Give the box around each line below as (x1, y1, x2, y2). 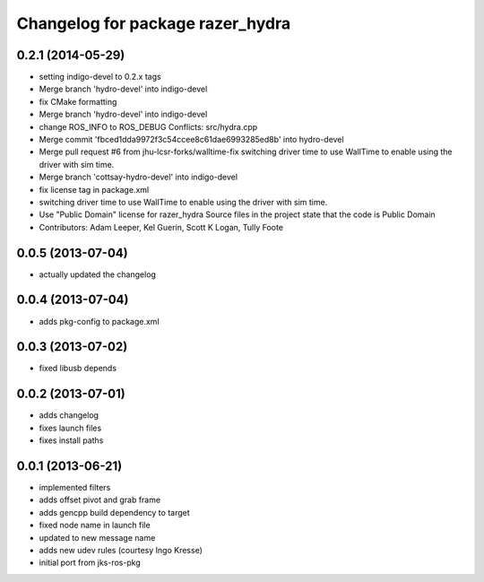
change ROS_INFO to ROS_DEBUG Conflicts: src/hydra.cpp (39, 121, 258, 132)
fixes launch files (39, 422, 102, 433)
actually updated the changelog (39, 269, 157, 280)
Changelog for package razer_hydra (16, 13, 291, 33)
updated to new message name (39, 532, 156, 543)
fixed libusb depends (39, 363, 117, 374)
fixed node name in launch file (39, 520, 151, 531)
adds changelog (39, 410, 99, 421)
